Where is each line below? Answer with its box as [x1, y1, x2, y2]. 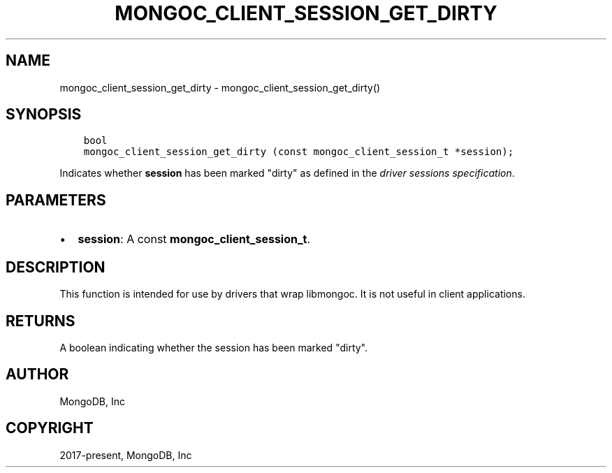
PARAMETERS [6, 191, 106, 209]
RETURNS [6, 312, 75, 330]
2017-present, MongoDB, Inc [59, 449, 192, 461]
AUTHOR [6, 365, 69, 384]
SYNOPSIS [6, 105, 82, 124]
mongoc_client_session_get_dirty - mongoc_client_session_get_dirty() [59, 81, 381, 94]
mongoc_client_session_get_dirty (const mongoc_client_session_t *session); [83, 146, 514, 158]
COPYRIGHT [6, 419, 94, 437]
